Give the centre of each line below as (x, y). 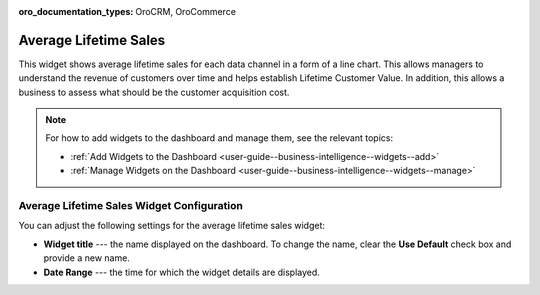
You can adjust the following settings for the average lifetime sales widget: (171, 226)
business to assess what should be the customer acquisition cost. (154, 92)
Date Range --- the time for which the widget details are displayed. (181, 272)
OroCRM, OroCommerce (186, 11)
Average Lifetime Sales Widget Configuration (131, 206)
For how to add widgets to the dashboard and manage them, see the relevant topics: (219, 138)
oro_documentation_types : (76, 11)
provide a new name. (86, 258)
